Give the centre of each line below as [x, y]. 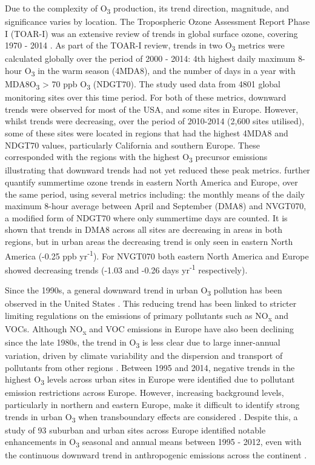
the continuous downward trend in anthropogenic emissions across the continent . [156, 455]
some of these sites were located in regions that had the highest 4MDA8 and [147, 133]
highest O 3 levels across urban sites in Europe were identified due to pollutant [150, 380]
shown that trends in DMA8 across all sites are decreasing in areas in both [144, 229]
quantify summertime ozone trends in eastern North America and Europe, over [151, 182]
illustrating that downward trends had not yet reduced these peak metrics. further [157, 170]
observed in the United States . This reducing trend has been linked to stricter [151, 303]
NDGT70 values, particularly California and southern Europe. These [132, 145]
